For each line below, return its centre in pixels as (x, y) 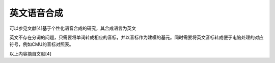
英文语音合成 (36, 13)
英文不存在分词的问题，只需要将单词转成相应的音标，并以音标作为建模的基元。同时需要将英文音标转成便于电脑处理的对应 (136, 37)
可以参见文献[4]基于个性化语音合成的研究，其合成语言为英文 (73, 28)
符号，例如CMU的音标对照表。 (42, 44)
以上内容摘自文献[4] (31, 53)
